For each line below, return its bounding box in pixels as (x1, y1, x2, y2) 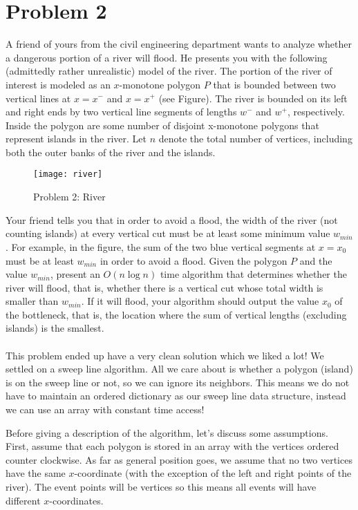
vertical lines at (6, 91, 71, 105)
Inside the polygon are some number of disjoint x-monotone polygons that (6, 117, 319, 132)
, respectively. (287, 104, 345, 119)
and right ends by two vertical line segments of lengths (6, 104, 237, 119)
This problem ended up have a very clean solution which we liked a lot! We (6, 348, 324, 362)
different (6, 493, 41, 507)
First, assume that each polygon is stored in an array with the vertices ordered (6, 439, 339, 453)
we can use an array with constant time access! (6, 402, 205, 417)
